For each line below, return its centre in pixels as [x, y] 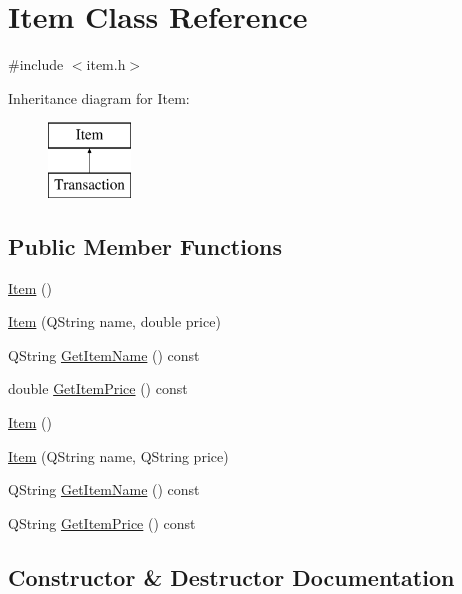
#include [36, 64]
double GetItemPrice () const [98, 388]
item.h [106, 64]
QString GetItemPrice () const [102, 522]
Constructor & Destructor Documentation [231, 576]
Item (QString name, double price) [114, 321]
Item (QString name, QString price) [118, 455]
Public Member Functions [145, 245]
